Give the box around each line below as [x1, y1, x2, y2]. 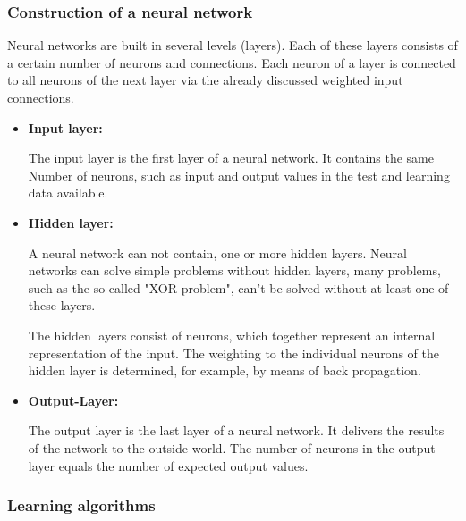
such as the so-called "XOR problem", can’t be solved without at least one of [28, 278, 449, 297]
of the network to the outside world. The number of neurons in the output [28, 438, 436, 457]
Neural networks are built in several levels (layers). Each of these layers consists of [7, 36, 458, 55]
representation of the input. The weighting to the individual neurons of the [28, 343, 440, 362]
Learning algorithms [7, 494, 156, 517]
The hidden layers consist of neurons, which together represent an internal [28, 325, 436, 344]
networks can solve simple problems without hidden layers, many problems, [28, 261, 441, 280]
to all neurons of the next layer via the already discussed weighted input [7, 71, 403, 89]
